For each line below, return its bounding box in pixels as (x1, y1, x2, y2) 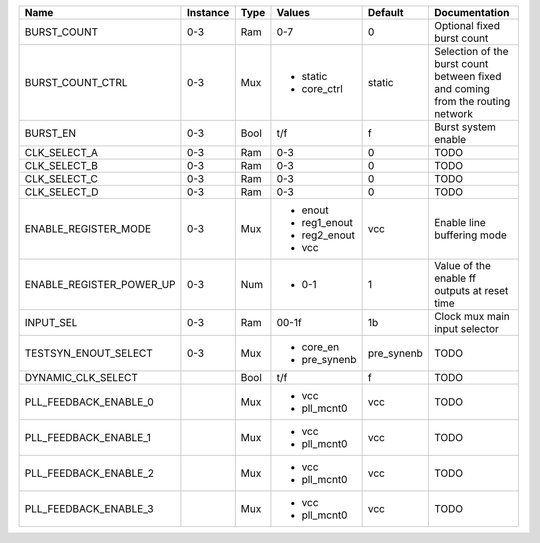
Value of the (433, 259, 492, 272)
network (433, 107, 474, 120)
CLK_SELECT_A (24, 146, 99, 159)
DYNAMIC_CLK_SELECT (24, 371, 139, 384)
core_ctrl (301, 82, 344, 95)
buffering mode (433, 228, 507, 242)
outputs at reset (433, 284, 509, 297)
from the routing (433, 95, 511, 108)
